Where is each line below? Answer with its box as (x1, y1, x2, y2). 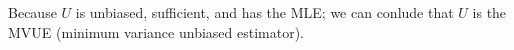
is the (472, 2, 507, 22)
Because (8, 2, 57, 22)
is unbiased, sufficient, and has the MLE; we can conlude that (75, 2, 454, 22)
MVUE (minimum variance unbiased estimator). (8, 21, 304, 42)
